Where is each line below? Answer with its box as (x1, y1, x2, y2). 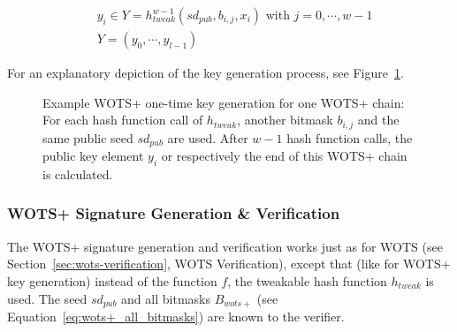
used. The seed (7, 289, 88, 307)
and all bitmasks (121, 289, 210, 307)
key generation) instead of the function (7, 271, 217, 290)
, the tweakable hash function (227, 271, 387, 290)
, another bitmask (237, 110, 333, 129)
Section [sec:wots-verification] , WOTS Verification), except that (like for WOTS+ (7, 254, 451, 273)
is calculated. (42, 164, 113, 183)
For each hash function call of (42, 110, 203, 129)
